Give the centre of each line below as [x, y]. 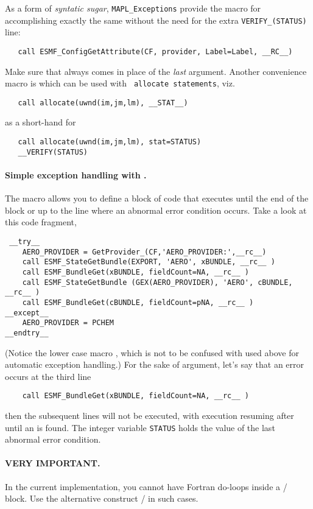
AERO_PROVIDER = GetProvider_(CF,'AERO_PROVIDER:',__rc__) [144, 252]
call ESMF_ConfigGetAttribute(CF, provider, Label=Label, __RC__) [155, 51]
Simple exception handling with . [76, 174]
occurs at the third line [48, 376]
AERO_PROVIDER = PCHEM [68, 323]
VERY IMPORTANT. [53, 463]
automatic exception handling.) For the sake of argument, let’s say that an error [155, 364]
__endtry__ [27, 333]
